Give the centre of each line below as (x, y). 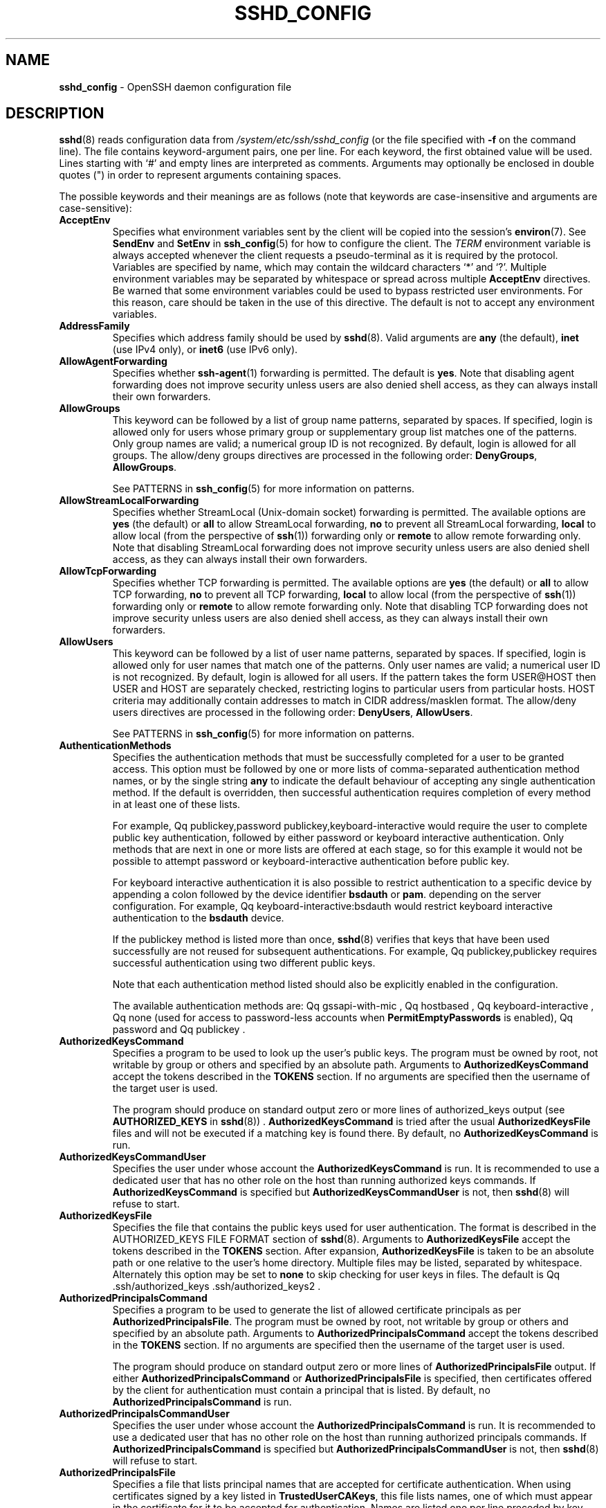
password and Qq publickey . (179, 1030)
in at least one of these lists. (176, 805)
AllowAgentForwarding (113, 361)
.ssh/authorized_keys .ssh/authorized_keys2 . (217, 1286)
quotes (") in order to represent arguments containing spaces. (200, 175)
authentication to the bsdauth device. (198, 918)
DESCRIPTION (55, 114)
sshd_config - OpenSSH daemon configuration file (175, 87)
